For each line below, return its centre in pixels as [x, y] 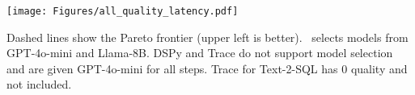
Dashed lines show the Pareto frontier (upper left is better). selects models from [207, 37]
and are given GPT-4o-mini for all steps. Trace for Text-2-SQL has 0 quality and [207, 68]
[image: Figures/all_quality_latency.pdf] [123, 11]
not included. [39, 84]
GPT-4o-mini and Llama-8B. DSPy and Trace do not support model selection [200, 53]
